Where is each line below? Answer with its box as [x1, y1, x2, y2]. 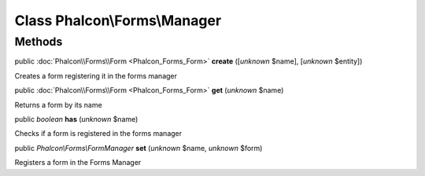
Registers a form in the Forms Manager [14, 158, 142, 167]
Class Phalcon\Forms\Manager [14, 12, 222, 29]
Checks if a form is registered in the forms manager [14, 129, 183, 138]
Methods [14, 35, 63, 49]
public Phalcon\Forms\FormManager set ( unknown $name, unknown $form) [14, 143, 263, 152]
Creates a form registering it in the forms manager [14, 71, 177, 80]
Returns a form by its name [14, 100, 102, 109]
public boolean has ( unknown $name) [14, 114, 139, 123]
